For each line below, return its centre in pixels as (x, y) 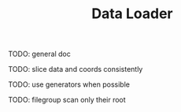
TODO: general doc (39, 54)
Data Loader (132, 14)
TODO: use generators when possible (69, 84)
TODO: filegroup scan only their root (67, 100)
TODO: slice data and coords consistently (76, 69)
